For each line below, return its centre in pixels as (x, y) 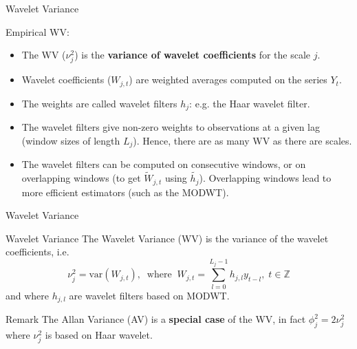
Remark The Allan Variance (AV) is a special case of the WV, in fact (156, 319)
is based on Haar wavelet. (99, 334)
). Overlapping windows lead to (265, 178)
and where (28, 295)
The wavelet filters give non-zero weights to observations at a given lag (171, 127)
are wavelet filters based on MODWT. (149, 295)
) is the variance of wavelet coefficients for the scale (193, 55)
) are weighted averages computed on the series (228, 80)
